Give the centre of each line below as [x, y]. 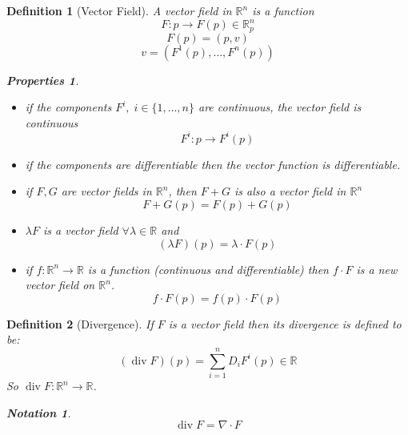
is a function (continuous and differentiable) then [208, 269]
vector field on [60, 285]
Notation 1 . [39, 412]
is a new [377, 269]
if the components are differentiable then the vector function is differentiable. [213, 164]
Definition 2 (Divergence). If [80, 323]
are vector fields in [106, 191]
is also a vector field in [290, 191]
